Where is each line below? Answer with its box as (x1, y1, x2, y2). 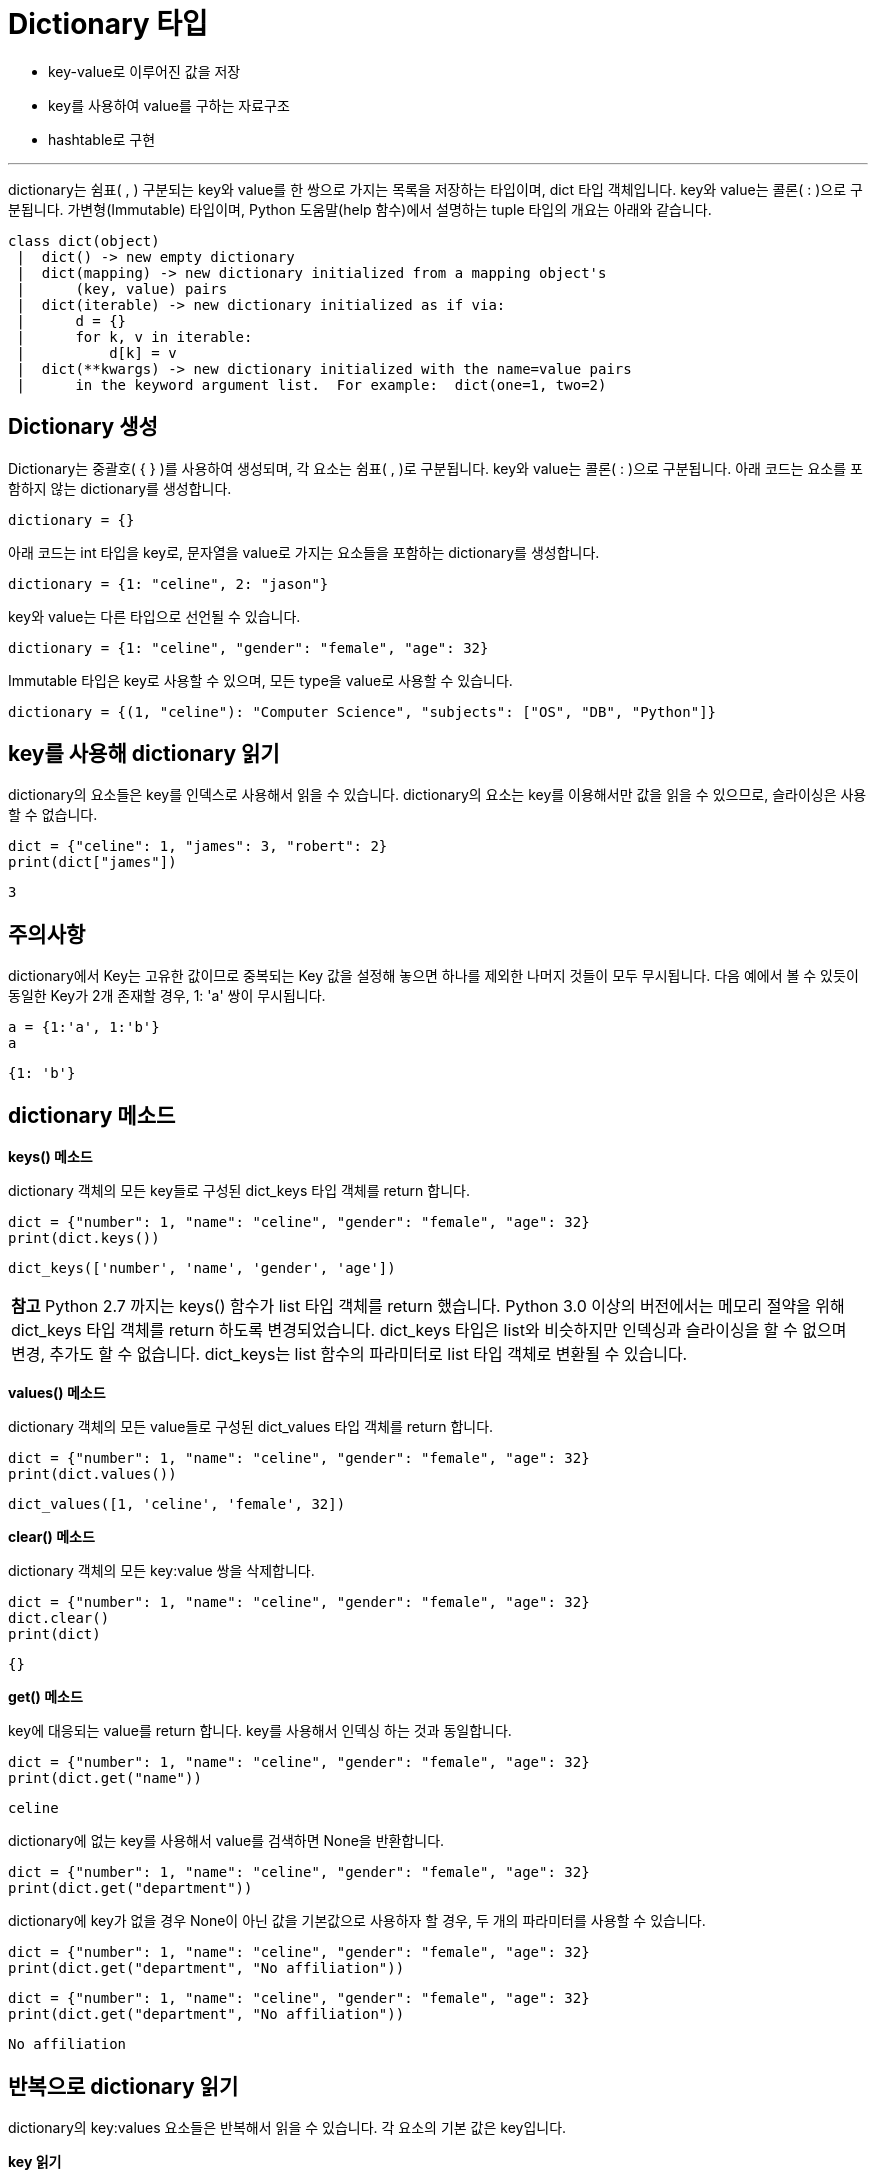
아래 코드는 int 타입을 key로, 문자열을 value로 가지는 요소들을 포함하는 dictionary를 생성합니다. (8, 543, 600, 561)
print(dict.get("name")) (8, 1770, 202, 1787)
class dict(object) (8, 232, 160, 249)
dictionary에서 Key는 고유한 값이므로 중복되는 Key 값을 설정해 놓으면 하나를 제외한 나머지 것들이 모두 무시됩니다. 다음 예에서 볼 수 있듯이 (8, 967, 859, 985)
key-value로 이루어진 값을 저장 (48, 62, 241, 80)
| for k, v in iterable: (16, 328, 253, 345)
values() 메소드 (8, 1384, 106, 1402)
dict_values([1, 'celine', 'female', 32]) (8, 1496, 346, 1513)
